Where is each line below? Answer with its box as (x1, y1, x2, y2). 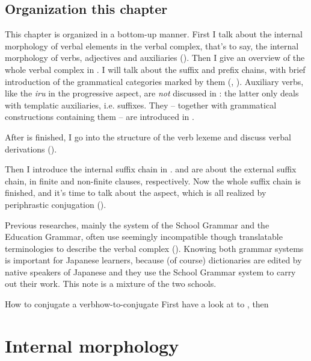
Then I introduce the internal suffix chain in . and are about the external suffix (5, 163, 297, 175)
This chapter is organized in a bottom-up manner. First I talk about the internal (5, 28, 303, 40)
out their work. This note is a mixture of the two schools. (5, 277, 217, 290)
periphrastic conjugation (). (5, 198, 106, 210)
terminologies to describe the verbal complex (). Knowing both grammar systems (5, 242, 304, 254)
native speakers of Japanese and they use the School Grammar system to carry (5, 265, 296, 278)
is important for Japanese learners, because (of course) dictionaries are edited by (5, 254, 302, 266)
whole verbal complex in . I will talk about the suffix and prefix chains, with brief (5, 63, 306, 75)
